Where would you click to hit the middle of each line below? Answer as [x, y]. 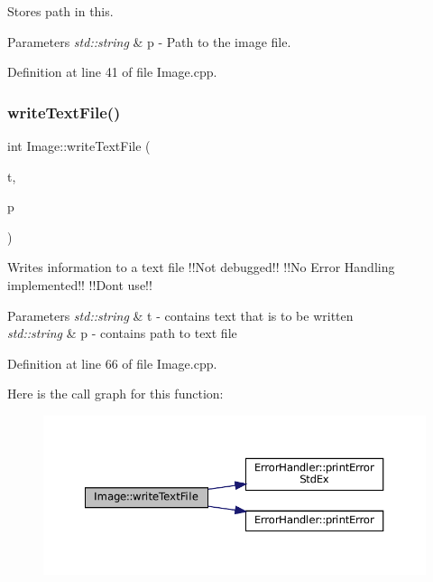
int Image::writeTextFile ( [79, 145]
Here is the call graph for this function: [115, 394]
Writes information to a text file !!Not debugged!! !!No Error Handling [201, 267]
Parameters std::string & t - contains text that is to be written [180, 315]
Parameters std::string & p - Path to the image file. [149, 41]
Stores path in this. [60, 11]
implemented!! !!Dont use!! [80, 284]
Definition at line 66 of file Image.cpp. [112, 363]
